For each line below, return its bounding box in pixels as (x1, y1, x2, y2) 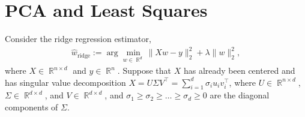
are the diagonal (210, 89, 270, 101)
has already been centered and (183, 64, 295, 77)
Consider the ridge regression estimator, (5, 32, 151, 45)
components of (5, 101, 58, 113)
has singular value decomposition (5, 76, 126, 88)
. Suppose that (117, 64, 171, 77)
